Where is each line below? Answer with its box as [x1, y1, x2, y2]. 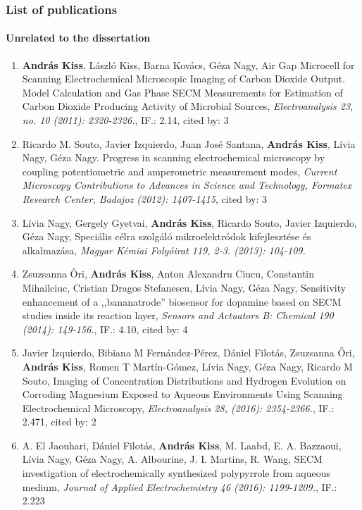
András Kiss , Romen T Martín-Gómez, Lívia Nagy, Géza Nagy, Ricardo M [22, 359, 353, 373]
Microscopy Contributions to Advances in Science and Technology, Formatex [22, 178, 352, 192]
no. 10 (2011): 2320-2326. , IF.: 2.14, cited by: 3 [22, 113, 229, 127]
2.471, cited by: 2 [22, 414, 96, 429]
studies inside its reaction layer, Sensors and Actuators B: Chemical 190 [22, 308, 334, 323]
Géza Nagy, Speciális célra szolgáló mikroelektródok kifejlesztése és [22, 229, 311, 244]
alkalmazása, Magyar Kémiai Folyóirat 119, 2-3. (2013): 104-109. [22, 242, 306, 257]
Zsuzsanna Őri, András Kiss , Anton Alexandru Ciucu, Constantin [22, 266, 315, 281]
